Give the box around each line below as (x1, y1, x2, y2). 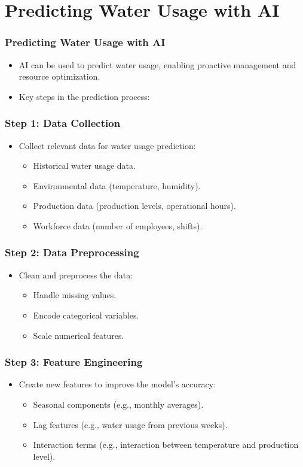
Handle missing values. (33, 289, 117, 301)
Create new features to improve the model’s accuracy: (19, 378, 216, 390)
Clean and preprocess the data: (19, 268, 133, 281)
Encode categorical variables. (33, 308, 139, 321)
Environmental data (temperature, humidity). (33, 179, 201, 192)
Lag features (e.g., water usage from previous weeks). (33, 418, 228, 430)
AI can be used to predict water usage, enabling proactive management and (19, 58, 296, 71)
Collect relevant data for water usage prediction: (19, 139, 196, 151)
